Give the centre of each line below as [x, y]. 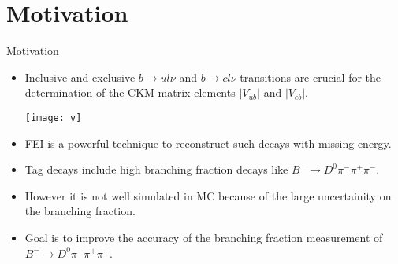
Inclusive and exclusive [80, 77]
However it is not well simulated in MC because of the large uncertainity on [208, 195]
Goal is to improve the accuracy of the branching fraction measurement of [204, 237]
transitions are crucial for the [311, 77]
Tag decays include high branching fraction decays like [156, 169]
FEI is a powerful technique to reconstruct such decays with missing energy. [208, 143]
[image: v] [53, 117]
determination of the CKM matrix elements [130, 92]
